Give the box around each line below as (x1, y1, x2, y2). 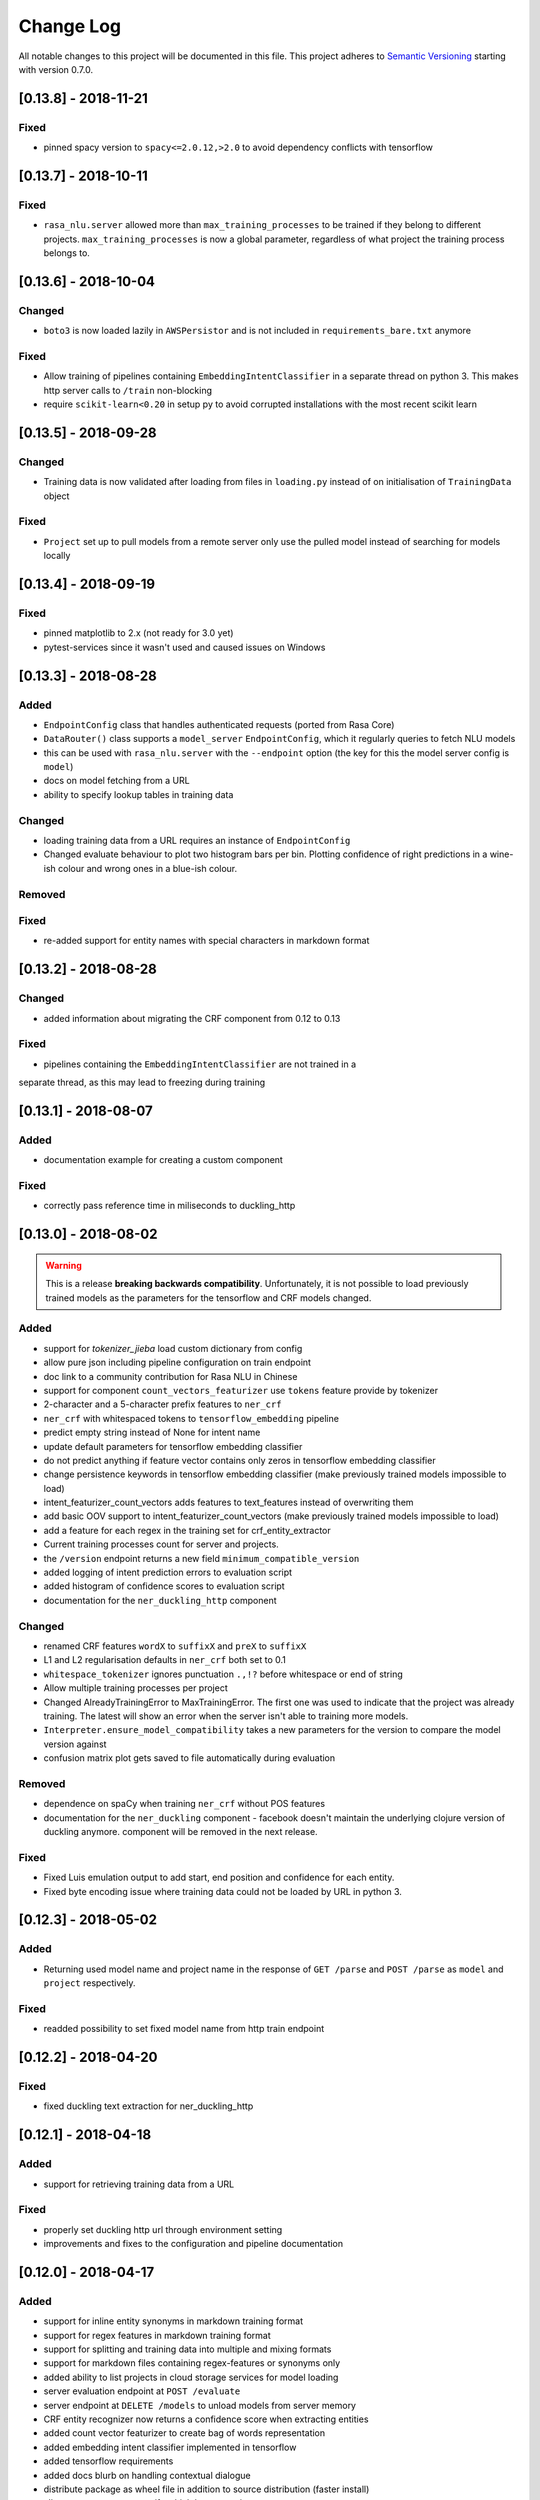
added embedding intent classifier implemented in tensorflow (43, 2441, 297, 2453)
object (43, 490, 70, 502)
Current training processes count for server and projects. (43, 1538, 279, 1550)
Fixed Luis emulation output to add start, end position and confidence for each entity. (43, 1871, 395, 1884)
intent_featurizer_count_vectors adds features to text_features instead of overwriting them (43, 1496, 414, 1509)
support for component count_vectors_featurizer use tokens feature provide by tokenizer (43, 1384, 439, 1396)
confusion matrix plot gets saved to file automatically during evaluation (43, 1752, 336, 1764)
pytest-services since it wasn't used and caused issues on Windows (43, 641, 326, 653)
